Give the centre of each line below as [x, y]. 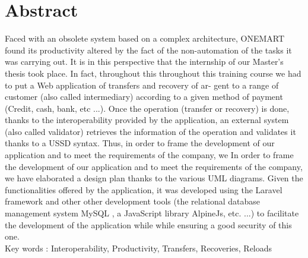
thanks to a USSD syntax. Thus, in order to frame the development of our [140, 143]
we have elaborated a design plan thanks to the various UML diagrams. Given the [154, 178]
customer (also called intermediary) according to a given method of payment [144, 97]
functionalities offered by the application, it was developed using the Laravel [144, 189]
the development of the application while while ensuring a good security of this [148, 224]
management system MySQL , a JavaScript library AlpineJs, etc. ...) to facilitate [152, 213]
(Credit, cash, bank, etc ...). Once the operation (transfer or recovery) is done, [147, 108]
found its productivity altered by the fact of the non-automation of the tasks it [148, 50]
